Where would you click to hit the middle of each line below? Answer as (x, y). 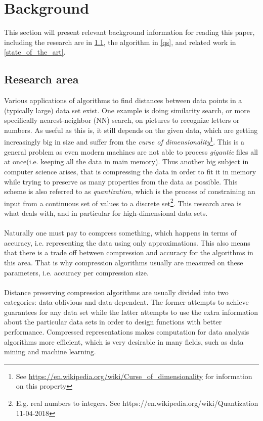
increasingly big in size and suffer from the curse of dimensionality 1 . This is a (124, 141)
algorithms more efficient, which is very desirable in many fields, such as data (124, 341)
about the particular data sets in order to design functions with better (113, 322)
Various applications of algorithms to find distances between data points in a (123, 100)
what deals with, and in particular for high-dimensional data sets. (106, 213)
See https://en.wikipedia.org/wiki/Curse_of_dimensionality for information (134, 376)
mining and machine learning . (50, 352)
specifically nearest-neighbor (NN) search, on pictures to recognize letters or (122, 120)
